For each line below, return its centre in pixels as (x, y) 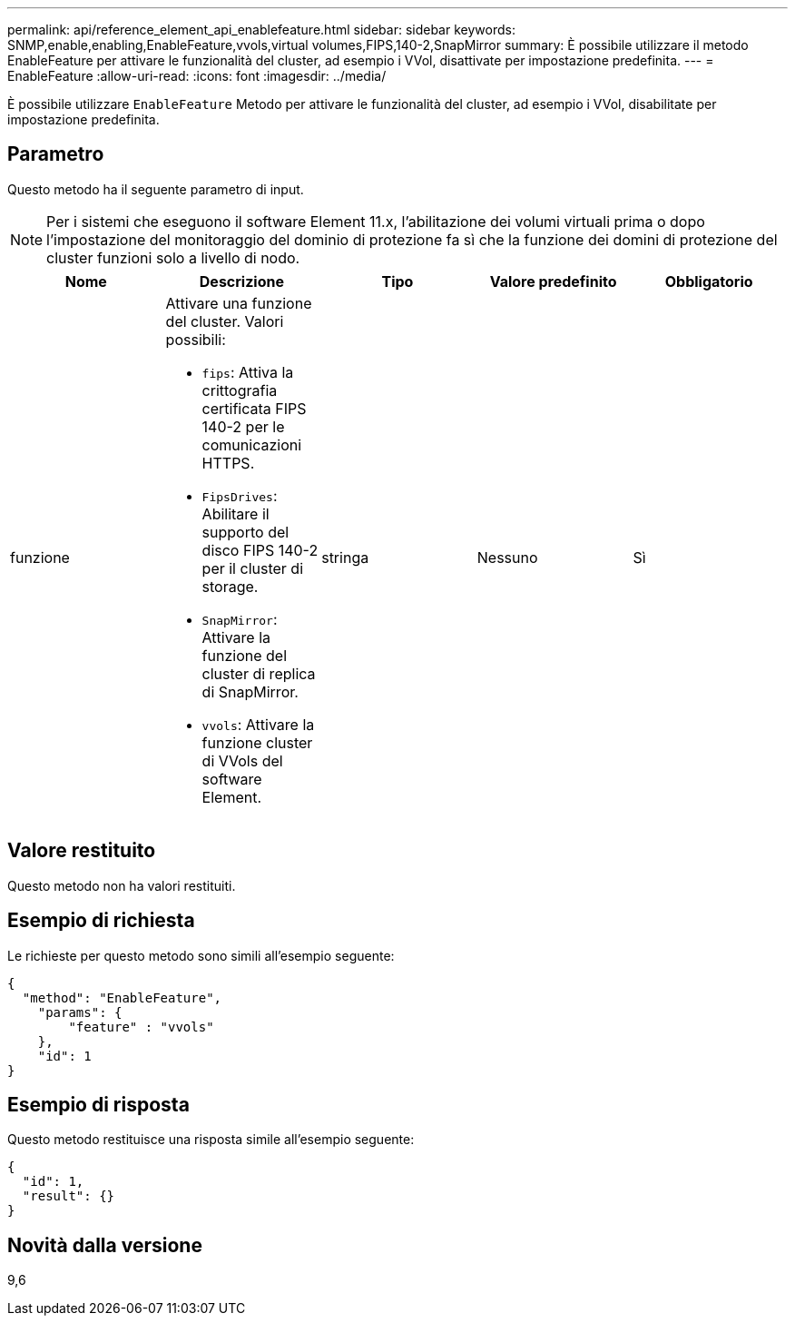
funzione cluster (257, 742)
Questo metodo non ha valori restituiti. (122, 885)
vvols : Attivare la (258, 724)
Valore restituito (82, 851)
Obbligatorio (709, 281)
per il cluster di (253, 568)
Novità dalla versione (105, 1245)
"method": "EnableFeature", (122, 997)
